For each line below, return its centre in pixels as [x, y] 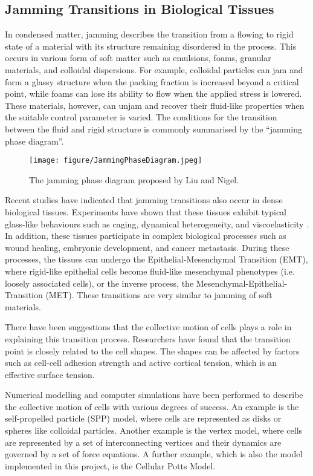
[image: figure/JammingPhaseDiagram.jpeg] [116, 161]
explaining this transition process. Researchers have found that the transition [148, 338]
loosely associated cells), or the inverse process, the [99, 283]
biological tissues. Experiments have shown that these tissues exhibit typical [146, 211]
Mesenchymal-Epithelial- [242, 283]
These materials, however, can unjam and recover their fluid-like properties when [155, 105]
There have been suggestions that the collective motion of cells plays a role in [148, 327]
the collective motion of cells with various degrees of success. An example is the [152, 406]
